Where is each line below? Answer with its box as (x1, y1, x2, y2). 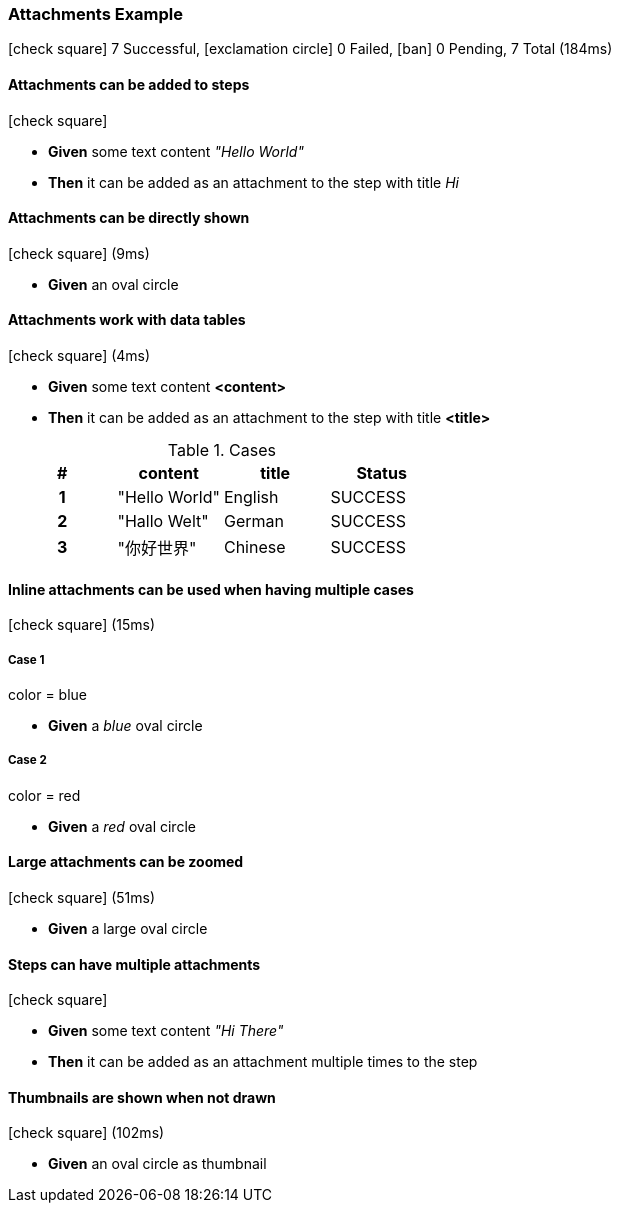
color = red (8, 786, 81, 804)
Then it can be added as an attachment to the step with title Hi (48, 173, 459, 191)
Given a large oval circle (48, 920, 208, 938)
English (223, 487, 279, 508)
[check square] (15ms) (8, 616, 156, 634)
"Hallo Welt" (117, 511, 209, 532)
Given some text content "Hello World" (48, 142, 304, 160)
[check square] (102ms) (8, 1124, 165, 1142)
